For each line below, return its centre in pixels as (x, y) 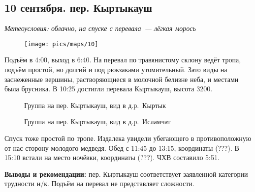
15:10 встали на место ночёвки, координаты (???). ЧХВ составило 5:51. (112, 157)
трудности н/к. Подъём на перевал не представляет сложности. (99, 183)
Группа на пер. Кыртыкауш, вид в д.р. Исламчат (97, 122)
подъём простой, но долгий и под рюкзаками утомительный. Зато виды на (116, 69)
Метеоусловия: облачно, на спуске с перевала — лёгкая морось (100, 28)
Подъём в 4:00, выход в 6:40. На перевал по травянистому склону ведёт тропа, (123, 60)
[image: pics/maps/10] (61, 44)
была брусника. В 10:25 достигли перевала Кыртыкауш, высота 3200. (109, 89)
